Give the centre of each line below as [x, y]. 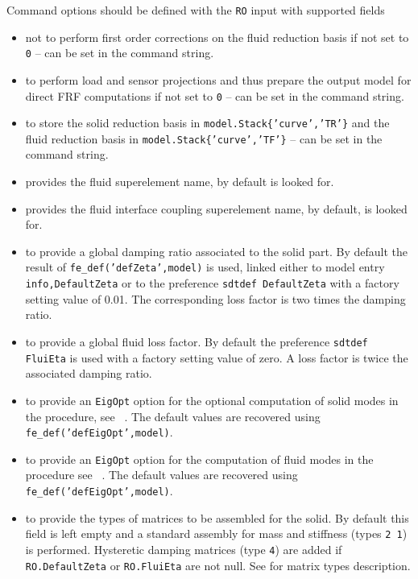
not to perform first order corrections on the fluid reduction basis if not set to [217, 37]
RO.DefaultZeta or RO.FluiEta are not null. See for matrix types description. [218, 565]
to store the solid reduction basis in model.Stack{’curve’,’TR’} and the [207, 123]
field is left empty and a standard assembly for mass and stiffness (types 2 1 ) [216, 534]
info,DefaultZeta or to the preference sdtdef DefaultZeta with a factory [212, 283]
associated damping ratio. [89, 373]
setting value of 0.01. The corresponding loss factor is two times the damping [215, 298]
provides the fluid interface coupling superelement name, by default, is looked [216, 208]
